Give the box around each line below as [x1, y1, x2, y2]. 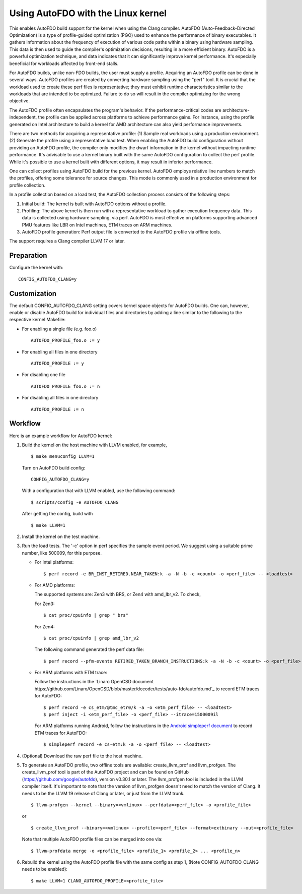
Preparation [9, 251, 47, 260]
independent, [9, 114, 37, 121]
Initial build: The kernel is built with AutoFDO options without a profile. [22, 201, 167, 207]
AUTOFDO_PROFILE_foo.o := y [31, 338, 100, 343]
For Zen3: [34, 601, 55, 607]
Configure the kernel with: [9, 265, 63, 271]
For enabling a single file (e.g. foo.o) [22, 326, 97, 332]
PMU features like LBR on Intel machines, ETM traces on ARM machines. [22, 222, 173, 228]
